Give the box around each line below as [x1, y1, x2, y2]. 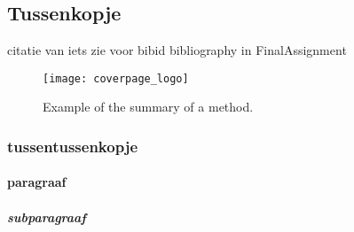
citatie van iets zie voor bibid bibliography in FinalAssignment [7, 41, 347, 59]
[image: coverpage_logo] [43, 72, 189, 85]
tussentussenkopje [7, 135, 138, 157]
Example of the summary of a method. [43, 97, 254, 116]
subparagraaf [7, 207, 86, 226]
